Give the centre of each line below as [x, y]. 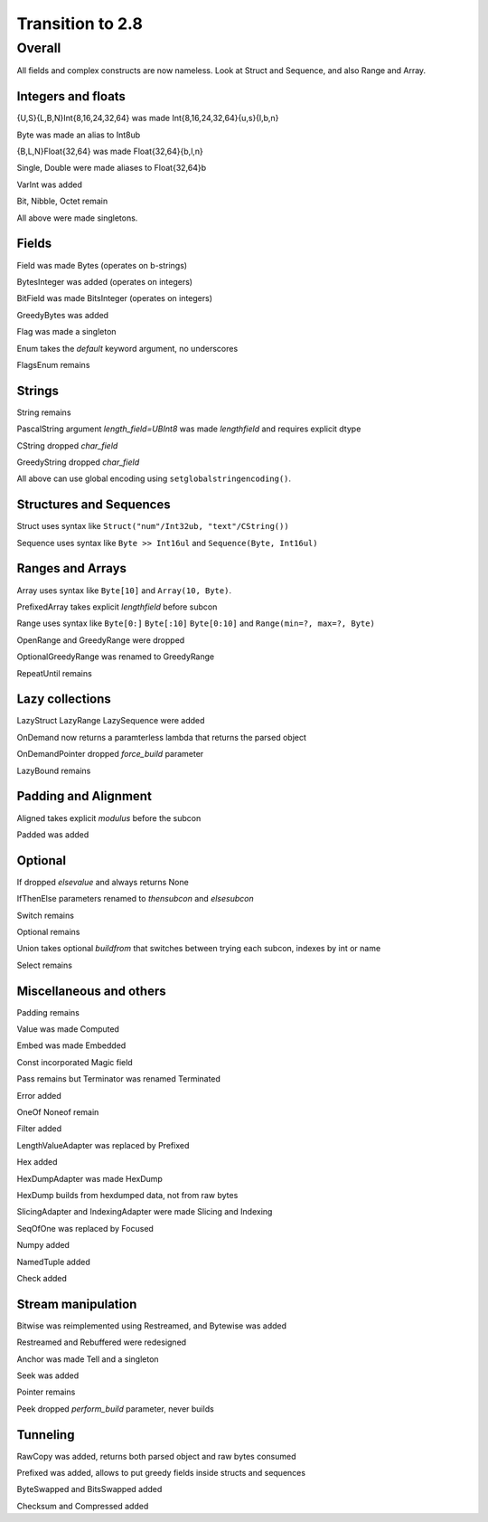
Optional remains [48, 931]
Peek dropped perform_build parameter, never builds [115, 1409]
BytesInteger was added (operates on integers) [105, 281]
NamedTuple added [53, 1262]
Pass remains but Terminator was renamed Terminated [119, 1079]
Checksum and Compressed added [83, 1506]
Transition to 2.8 [80, 24]
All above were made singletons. [77, 218]
